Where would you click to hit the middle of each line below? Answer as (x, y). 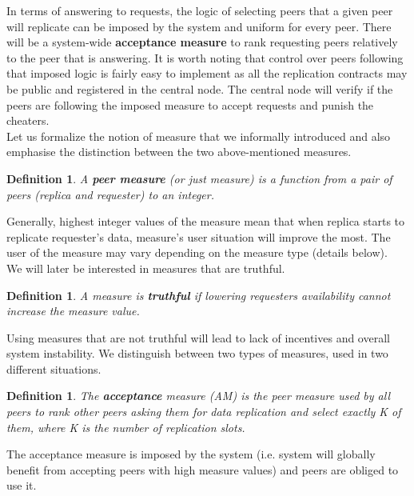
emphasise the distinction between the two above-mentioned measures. (179, 152)
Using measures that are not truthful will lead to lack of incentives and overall (198, 337)
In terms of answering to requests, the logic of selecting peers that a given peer (200, 10)
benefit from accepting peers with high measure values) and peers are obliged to (203, 469)
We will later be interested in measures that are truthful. (146, 268)
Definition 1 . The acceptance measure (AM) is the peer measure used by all (198, 396)
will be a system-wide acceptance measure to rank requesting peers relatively (202, 42)
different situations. (54, 368)
